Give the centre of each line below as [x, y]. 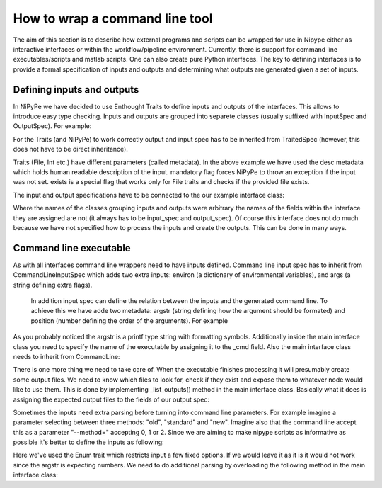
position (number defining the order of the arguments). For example [129, 320]
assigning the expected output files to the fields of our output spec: [111, 399]
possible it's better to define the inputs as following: [88, 442]
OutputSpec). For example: [52, 126]
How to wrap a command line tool [113, 18]
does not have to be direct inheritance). [71, 149]
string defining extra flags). [53, 285]
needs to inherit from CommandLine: [66, 356]
